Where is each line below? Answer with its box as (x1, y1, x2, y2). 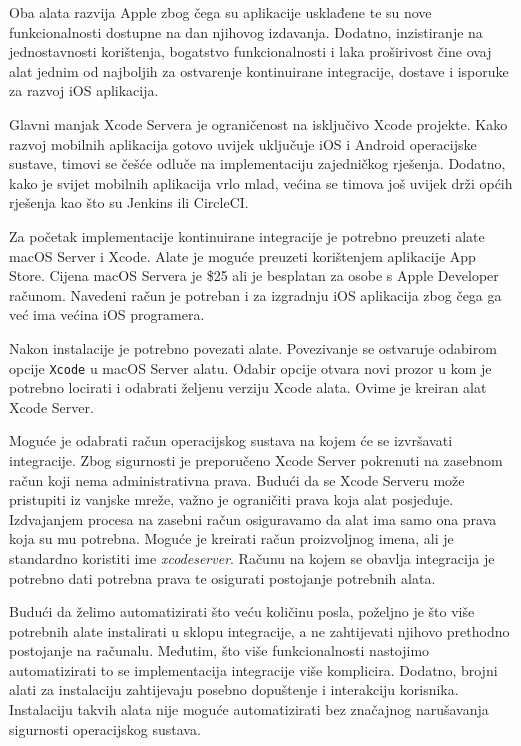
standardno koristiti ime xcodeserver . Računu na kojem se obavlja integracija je (9, 547, 495, 568)
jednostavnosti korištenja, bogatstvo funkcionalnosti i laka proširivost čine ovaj (9, 41, 492, 62)
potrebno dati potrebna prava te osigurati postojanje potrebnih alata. (9, 567, 436, 588)
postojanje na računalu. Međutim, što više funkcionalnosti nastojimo (9, 640, 430, 661)
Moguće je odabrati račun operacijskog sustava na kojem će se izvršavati (9, 430, 453, 451)
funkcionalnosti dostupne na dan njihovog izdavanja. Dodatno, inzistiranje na (9, 21, 483, 42)
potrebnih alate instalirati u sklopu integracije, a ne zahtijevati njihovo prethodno (9, 620, 510, 641)
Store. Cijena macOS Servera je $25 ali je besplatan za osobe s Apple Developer (9, 265, 499, 286)
